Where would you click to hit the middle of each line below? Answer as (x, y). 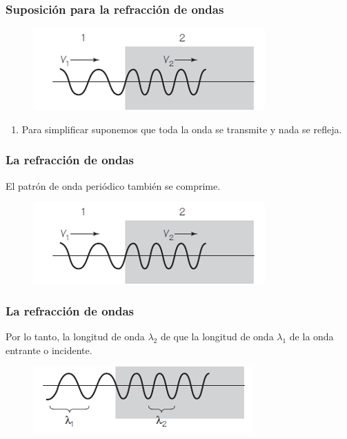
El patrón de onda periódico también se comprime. (113, 185)
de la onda (311, 336)
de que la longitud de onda (217, 336)
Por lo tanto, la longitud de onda (75, 336)
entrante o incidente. (49, 350)
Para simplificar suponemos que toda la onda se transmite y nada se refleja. (182, 129)
